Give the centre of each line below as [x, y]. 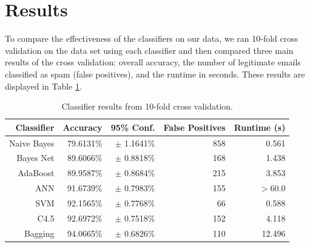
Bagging [39, 233]
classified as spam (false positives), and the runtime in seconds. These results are [155, 74]
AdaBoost [36, 173]
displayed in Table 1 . [43, 86]
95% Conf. [133, 127]
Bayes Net [35, 158]
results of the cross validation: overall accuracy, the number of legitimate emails [153, 62]
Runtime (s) [260, 127]
